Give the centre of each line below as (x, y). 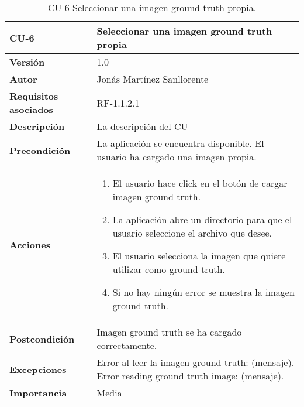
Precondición (40, 150)
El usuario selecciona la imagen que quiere (199, 256)
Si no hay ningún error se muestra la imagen (203, 292)
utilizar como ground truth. (169, 269)
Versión (27, 62)
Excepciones (38, 369)
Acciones (30, 244)
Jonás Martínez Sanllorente (153, 79)
